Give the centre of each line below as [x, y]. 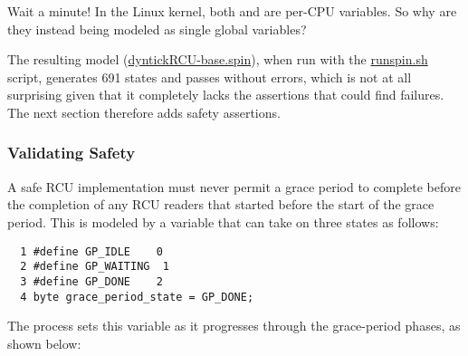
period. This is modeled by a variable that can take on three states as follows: [223, 221]
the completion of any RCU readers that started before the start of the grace [221, 204]
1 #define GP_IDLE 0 [91, 251]
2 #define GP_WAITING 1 [95, 267]
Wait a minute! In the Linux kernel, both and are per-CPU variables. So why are [232, 11]
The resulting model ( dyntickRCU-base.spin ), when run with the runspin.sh [218, 59]
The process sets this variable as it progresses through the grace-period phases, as [234, 326]
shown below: [44, 343]
